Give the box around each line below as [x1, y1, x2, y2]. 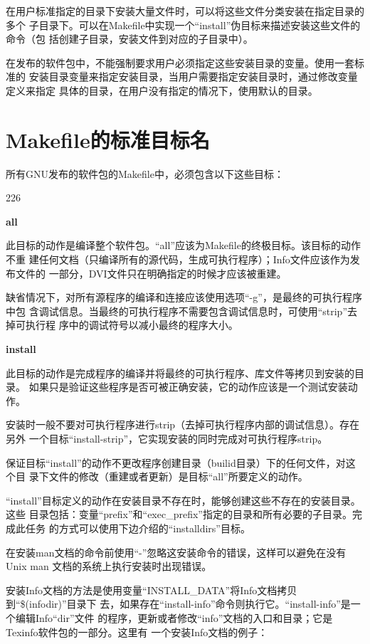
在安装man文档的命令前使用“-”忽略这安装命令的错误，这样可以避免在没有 [6, 544, 347, 559]
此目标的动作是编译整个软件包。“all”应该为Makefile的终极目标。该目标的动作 [6, 238, 361, 253]
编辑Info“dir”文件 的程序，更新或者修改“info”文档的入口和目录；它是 [15, 610, 333, 625]
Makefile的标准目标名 [6, 125, 210, 154]
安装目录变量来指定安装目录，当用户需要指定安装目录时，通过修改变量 [28, 69, 358, 84]
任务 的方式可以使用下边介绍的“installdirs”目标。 [25, 520, 250, 535]
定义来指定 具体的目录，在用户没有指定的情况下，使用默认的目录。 [6, 83, 318, 97]
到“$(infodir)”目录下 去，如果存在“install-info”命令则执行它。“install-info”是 [6, 596, 351, 611]
